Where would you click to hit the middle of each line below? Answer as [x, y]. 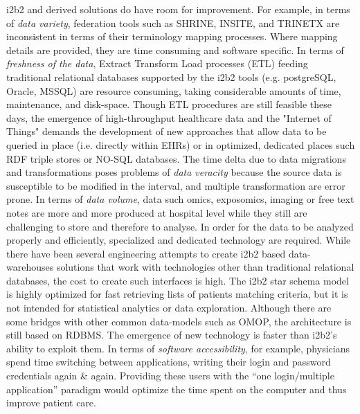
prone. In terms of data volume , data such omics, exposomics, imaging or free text [180, 199]
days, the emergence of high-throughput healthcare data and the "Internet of [169, 117]
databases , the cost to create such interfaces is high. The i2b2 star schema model [178, 280]
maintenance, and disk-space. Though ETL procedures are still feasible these [169, 104]
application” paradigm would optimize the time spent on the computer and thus [177, 389]
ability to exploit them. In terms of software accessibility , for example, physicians [178, 348]
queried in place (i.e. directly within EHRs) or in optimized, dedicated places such [181, 144]
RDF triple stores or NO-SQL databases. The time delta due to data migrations [176, 158]
